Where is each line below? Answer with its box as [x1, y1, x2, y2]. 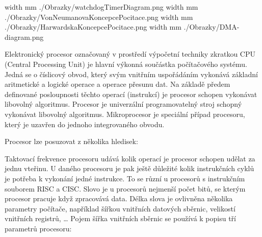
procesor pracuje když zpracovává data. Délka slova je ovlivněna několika [5, 193, 233, 204]
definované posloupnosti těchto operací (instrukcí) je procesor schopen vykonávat [5, 88, 257, 99]
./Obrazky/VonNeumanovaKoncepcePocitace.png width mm [5, 11, 193, 22]
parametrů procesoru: [5, 223, 72, 233]
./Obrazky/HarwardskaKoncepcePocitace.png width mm [5, 21, 181, 32]
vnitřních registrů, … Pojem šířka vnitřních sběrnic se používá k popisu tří [5, 213, 237, 224]
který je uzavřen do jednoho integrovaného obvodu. [5, 118, 165, 129]
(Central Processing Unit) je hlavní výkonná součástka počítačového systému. [5, 58, 247, 69]
